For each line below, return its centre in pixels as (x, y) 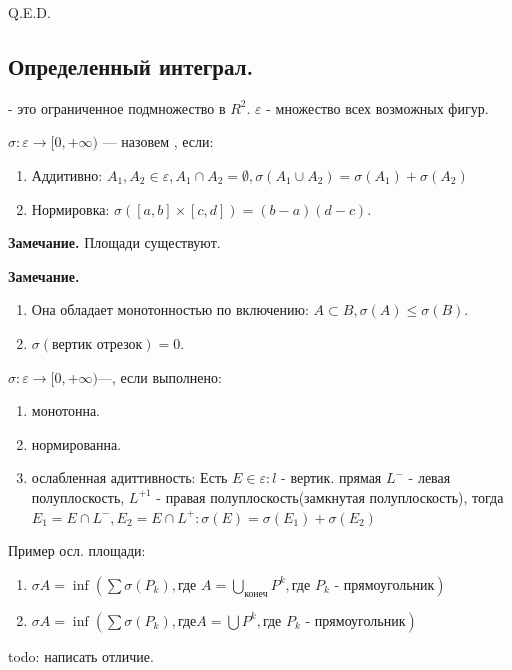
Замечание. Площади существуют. (114, 242)
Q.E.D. (29, 12)
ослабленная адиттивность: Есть (129, 477)
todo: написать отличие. (81, 655)
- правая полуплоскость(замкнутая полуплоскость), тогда (330, 496)
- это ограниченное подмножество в (117, 107)
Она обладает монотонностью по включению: (170, 309)
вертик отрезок (97, 344)
